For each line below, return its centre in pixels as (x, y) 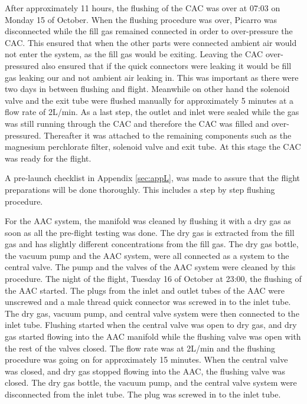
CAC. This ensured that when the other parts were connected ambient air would (151, 42)
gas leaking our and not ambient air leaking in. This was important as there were (152, 77)
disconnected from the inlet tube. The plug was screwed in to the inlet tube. (143, 394)
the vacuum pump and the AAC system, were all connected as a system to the (147, 255)
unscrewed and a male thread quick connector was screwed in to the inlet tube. (148, 302)
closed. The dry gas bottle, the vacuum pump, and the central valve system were (151, 382)
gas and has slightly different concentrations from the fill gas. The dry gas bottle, (152, 244)
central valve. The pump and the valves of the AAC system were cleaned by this (150, 267)
